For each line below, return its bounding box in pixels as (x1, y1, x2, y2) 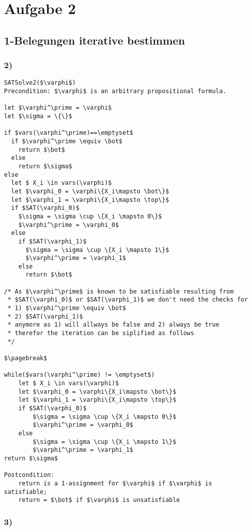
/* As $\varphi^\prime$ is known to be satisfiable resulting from (4, 288, 234, 295)
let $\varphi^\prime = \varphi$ (4, 104, 112, 112)
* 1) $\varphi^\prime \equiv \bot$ (8, 305, 126, 312)
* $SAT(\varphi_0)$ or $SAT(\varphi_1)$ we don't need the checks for (8, 296, 248, 304)
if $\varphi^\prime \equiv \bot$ (11, 137, 123, 145)
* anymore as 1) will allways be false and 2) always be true (8, 321, 219, 329)
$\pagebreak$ (4, 355, 47, 362)
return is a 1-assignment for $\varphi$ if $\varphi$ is (18, 479, 212, 487)
